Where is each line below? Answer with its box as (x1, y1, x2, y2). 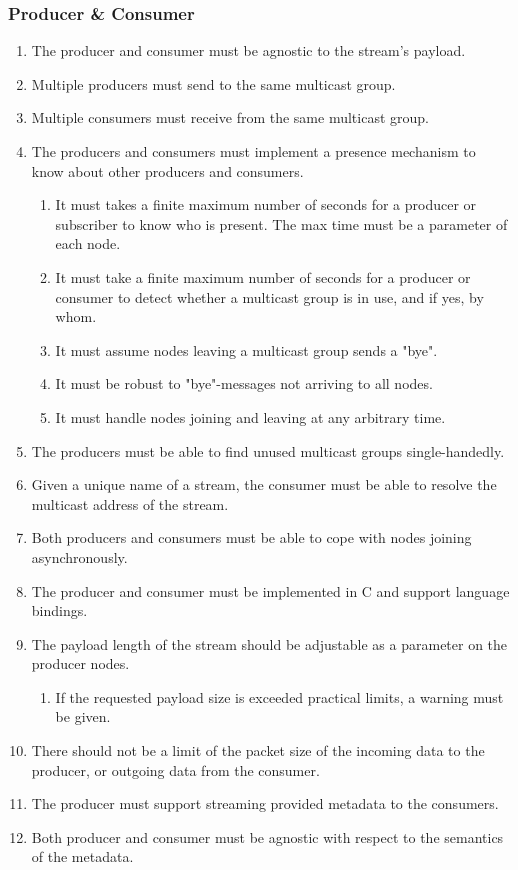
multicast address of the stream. (31, 493, 229, 514)
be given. (55, 706, 111, 727)
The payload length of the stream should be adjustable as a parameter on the (31, 633, 508, 654)
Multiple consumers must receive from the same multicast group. (31, 107, 429, 128)
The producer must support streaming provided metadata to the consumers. (31, 793, 499, 814)
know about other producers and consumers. (31, 160, 304, 181)
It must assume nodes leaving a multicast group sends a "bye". (55, 339, 438, 360)
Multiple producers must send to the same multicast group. (31, 73, 396, 94)
